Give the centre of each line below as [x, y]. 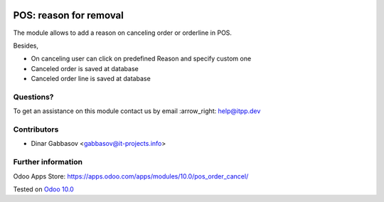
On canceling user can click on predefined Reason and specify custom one [141, 59]
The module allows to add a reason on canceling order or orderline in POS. [123, 33]
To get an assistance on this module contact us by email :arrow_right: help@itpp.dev [137, 111]
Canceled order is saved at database [85, 68]
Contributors [36, 129]
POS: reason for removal [68, 15]
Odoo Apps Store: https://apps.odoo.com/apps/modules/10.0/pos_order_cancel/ [131, 176]
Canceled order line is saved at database [91, 79]
